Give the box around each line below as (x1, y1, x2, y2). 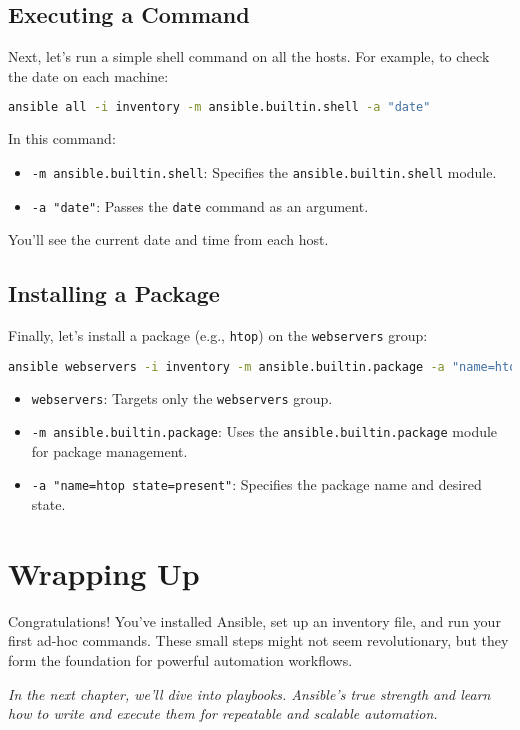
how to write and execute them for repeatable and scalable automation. (8, 703, 438, 724)
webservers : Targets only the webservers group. (31, 387, 333, 408)
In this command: (8, 128, 116, 149)
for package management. (31, 440, 188, 461)
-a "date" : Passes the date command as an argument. (31, 195, 369, 216)
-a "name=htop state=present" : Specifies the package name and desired (31, 474, 482, 495)
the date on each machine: (8, 65, 169, 86)
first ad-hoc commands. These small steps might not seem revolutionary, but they (8, 630, 509, 651)
